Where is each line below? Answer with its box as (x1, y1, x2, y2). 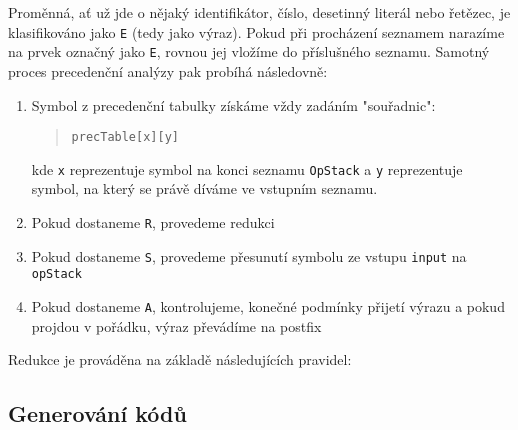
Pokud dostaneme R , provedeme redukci (31, 212, 275, 232)
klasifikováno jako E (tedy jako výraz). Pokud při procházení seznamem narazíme (8, 21, 505, 42)
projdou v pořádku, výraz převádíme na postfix (31, 315, 322, 336)
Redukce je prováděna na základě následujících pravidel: (8, 349, 352, 370)
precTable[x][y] (71, 130, 179, 145)
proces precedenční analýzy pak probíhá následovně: (8, 60, 328, 81)
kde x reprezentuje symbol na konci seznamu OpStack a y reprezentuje (31, 158, 463, 179)
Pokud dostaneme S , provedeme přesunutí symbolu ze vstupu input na (31, 245, 467, 266)
